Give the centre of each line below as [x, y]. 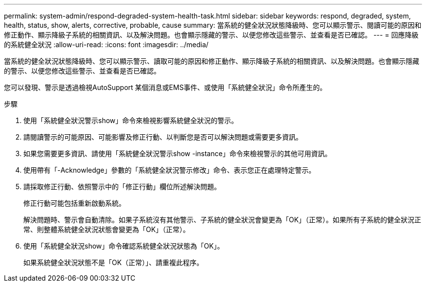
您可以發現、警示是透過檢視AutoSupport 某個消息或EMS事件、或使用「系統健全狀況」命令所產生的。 [165, 87]
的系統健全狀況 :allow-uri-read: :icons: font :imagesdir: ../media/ [106, 45]
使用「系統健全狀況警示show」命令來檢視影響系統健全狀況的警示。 [131, 120]
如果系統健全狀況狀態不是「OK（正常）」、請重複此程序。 [114, 262]
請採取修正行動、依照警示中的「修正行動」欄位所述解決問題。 [122, 187]
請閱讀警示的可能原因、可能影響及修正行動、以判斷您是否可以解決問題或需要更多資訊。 [163, 137]
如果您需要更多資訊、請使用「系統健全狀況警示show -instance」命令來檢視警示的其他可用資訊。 [177, 153]
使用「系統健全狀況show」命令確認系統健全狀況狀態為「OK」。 [124, 246]
